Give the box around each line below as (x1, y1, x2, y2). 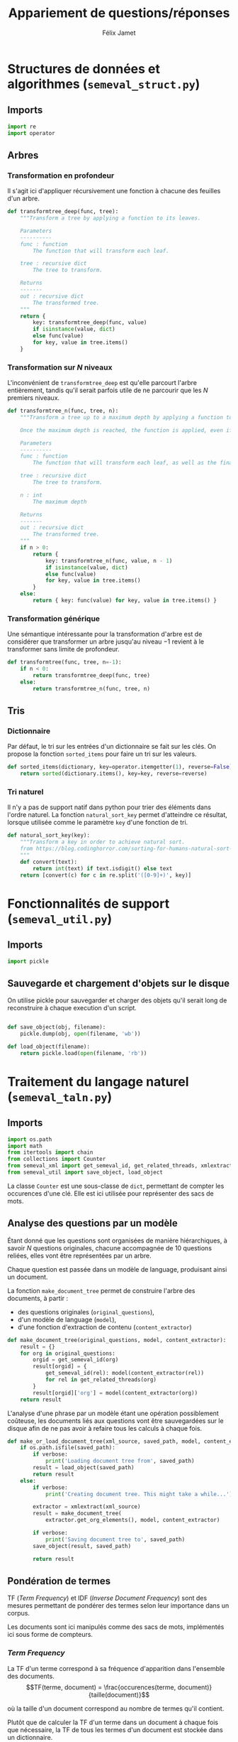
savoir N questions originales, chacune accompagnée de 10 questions (7, 1243, 212, 1252)
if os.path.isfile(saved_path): (20, 1444, 115, 1451)
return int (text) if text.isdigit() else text (33, 865, 173, 872)
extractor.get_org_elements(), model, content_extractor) (45, 1517, 220, 1524)
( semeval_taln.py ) (7, 1088, 113, 1105)
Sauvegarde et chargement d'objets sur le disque (7, 977, 230, 989)
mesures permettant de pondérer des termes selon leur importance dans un (7, 1601, 229, 1610)
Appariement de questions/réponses (8, 5, 230, 21)
